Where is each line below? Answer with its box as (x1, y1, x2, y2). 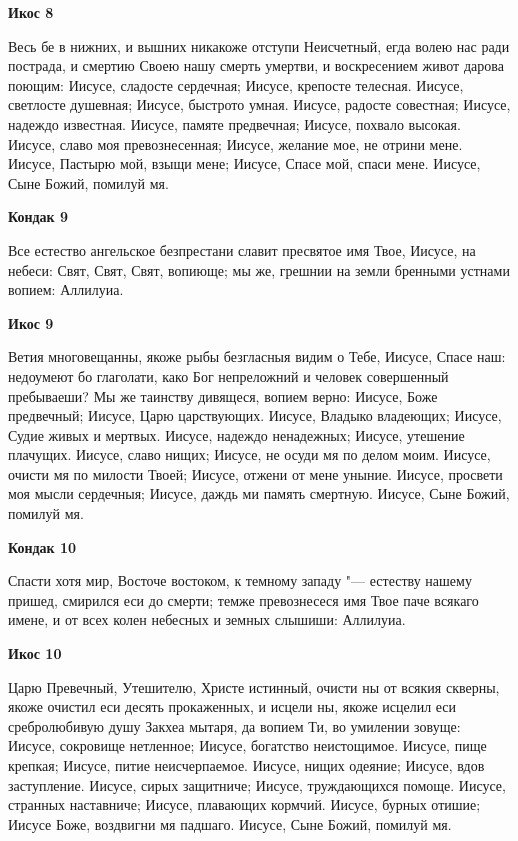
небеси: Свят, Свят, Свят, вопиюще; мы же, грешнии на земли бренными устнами (8, 259, 510, 280)
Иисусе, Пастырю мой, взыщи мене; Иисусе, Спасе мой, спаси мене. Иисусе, (8, 153, 481, 174)
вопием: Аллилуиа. (8, 279, 124, 300)
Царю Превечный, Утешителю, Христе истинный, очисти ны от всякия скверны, (8, 676, 500, 697)
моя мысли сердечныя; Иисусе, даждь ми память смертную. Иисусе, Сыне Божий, (8, 483, 510, 504)
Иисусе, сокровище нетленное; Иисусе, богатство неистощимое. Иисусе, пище (8, 735, 487, 756)
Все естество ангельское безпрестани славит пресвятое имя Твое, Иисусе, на (8, 239, 476, 260)
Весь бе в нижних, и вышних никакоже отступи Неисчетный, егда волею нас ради (8, 35, 510, 56)
